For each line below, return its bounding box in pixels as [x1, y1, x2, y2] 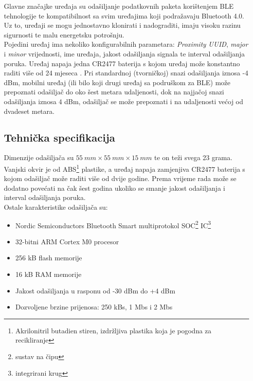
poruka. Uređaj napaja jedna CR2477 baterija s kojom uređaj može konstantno [4, 58, 240, 68]
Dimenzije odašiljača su [4, 152, 74, 163]
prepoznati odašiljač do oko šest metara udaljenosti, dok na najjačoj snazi [4, 87, 224, 97]
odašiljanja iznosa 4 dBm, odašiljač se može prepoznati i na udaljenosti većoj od [4, 96, 243, 106]
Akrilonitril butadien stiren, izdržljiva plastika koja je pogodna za [15, 325, 212, 335]
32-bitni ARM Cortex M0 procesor [15, 236, 119, 246]
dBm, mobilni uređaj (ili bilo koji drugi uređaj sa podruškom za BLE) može [4, 77, 231, 87]
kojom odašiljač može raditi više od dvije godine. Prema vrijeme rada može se [4, 173, 236, 183]
